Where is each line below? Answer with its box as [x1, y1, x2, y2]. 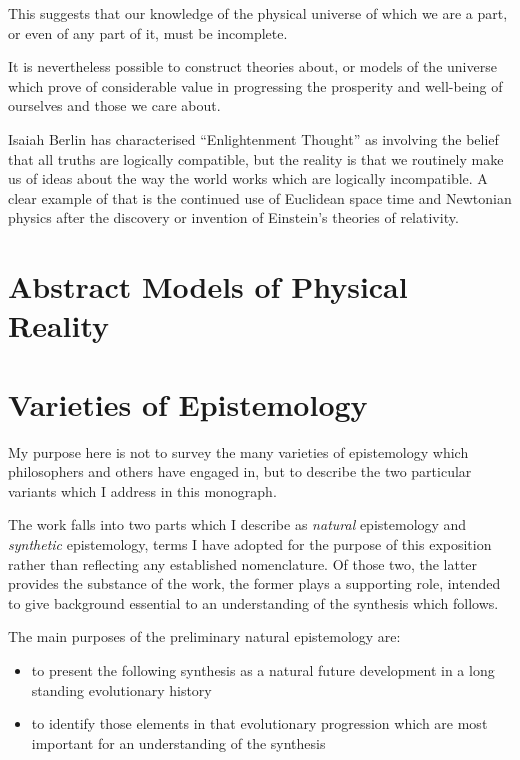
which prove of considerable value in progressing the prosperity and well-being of [8, 75, 503, 96]
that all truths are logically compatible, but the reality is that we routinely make [8, 148, 504, 169]
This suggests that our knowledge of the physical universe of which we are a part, [8, 3, 508, 23]
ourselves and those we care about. [8, 95, 221, 116]
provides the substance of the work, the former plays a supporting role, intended [8, 573, 501, 594]
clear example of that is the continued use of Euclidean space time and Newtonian [8, 187, 512, 208]
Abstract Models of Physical [8, 266, 408, 307]
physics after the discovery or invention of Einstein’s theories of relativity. [8, 207, 459, 228]
